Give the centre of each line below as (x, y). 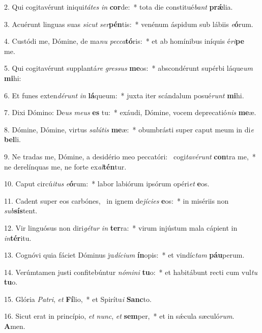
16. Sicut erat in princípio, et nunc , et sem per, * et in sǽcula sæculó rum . (119, 316)
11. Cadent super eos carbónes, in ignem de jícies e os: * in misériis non (117, 200)
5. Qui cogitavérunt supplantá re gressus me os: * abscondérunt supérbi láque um (129, 68)
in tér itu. (18, 238)
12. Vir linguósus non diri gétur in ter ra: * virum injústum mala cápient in (121, 227)
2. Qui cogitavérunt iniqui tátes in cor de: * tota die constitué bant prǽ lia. (119, 7)
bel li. (12, 139)
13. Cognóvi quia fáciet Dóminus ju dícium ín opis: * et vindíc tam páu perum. (124, 255)
